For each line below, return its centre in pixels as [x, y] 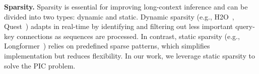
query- [245, 26]
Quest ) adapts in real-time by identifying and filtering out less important [119, 26]
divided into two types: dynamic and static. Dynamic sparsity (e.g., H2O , [119, 16]
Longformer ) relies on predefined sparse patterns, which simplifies [107, 46]
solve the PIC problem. [40, 65]
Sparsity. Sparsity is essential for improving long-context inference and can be [126, 6]
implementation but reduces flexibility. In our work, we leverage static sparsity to [129, 55]
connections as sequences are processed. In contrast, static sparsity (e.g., [128, 36]
